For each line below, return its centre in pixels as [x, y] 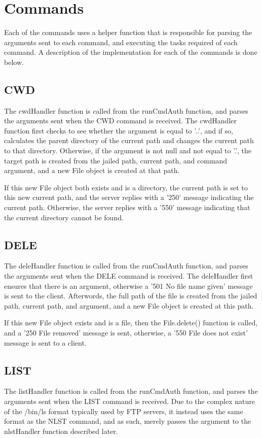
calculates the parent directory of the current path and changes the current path [129, 140]
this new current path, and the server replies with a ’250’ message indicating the [129, 197]
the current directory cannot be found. [64, 217]
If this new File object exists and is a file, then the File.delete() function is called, [131, 323]
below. [14, 62]
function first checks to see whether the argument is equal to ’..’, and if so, [119, 130]
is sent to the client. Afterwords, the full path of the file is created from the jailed [131, 296]
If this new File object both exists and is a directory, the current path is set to [126, 187]
